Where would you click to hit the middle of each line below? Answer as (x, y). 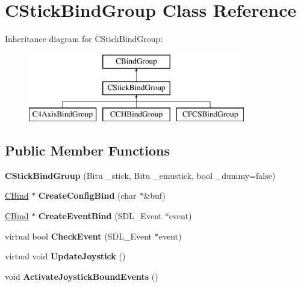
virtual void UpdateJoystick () (65, 256)
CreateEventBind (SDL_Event (100, 216)
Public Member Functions (87, 150)
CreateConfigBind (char (87, 195)
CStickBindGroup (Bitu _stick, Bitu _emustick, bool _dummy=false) (140, 175)
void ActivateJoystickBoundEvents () (82, 276)
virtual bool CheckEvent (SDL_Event (79, 236)
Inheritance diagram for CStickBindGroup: (84, 39)
